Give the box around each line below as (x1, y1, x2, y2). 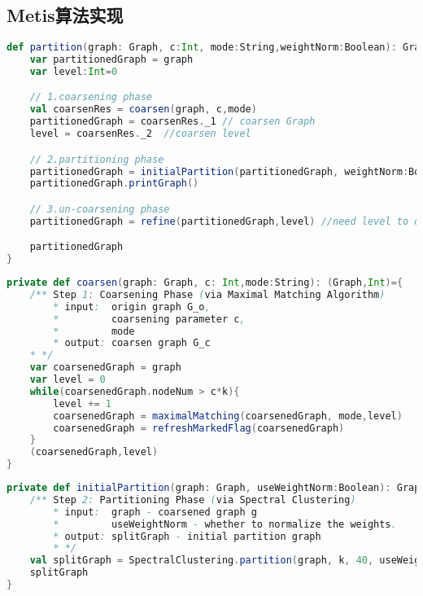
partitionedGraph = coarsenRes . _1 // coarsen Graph (29, 116, 316, 128)
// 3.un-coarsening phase (29, 203, 170, 215)
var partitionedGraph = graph (29, 54, 194, 66)
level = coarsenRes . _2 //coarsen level (29, 128, 251, 140)
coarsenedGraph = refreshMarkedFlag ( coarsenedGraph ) (53, 422, 345, 434)
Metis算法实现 (7, 2, 124, 28)
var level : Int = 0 (29, 65, 118, 77)
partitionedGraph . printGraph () (29, 177, 199, 190)
